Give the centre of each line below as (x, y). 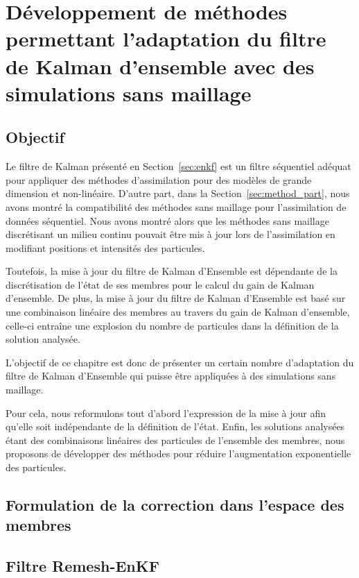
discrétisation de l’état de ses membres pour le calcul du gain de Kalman (160, 284)
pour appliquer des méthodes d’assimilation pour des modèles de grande (159, 179)
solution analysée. (43, 339)
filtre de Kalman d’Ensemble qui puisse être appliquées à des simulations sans (171, 376)
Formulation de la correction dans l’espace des (175, 504)
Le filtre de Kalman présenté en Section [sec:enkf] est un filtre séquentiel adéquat (178, 166)
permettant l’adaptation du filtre (166, 39)
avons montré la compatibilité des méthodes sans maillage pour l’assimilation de (176, 206)
